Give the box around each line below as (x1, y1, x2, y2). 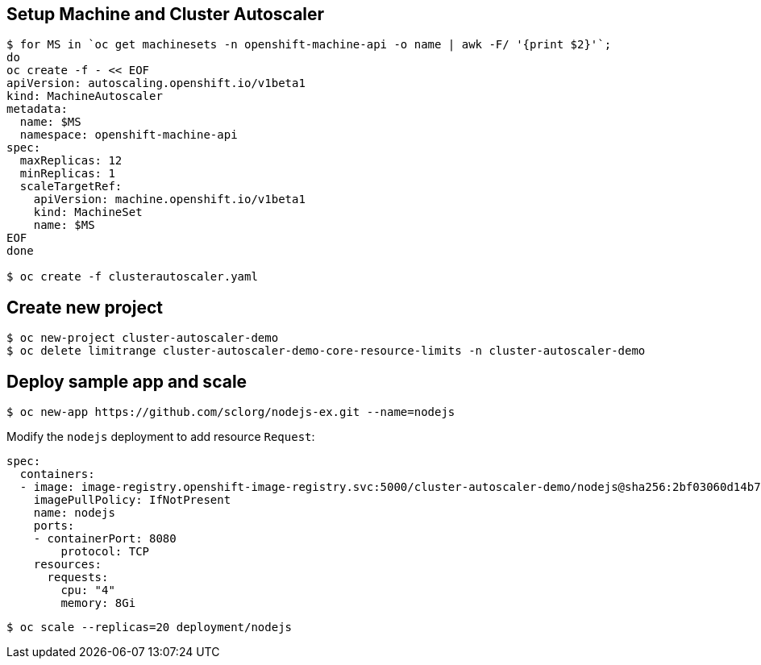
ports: (33, 519, 75, 533)
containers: (19, 468, 95, 481)
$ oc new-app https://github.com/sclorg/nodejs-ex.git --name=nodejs (6, 405, 455, 419)
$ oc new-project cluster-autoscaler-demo (6, 331, 279, 345)
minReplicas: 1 (19, 167, 115, 181)
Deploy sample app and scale (6, 371, 247, 392)
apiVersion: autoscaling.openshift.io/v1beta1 (6, 77, 306, 90)
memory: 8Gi (60, 596, 136, 610)
